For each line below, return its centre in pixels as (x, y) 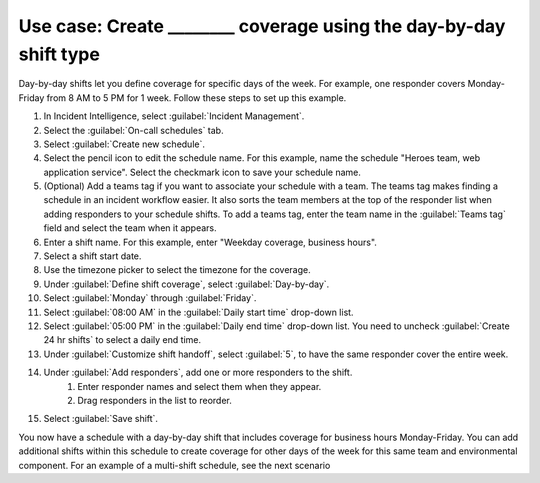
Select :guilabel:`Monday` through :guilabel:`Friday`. (150, 298)
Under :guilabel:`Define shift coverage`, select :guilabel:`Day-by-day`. (186, 284)
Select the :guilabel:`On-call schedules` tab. (133, 130)
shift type (59, 54)
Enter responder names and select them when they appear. (199, 386)
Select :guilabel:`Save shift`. (101, 419)
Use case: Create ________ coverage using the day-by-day (262, 26)
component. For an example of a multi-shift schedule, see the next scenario (174, 465)
